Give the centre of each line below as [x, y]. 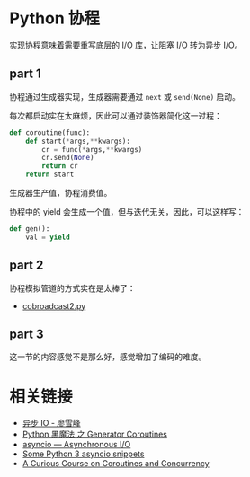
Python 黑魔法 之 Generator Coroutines [95, 434]
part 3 [27, 334]
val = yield [48, 237]
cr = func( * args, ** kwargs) [92, 149]
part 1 [26, 74]
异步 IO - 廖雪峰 [51, 423]
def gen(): [30, 229]
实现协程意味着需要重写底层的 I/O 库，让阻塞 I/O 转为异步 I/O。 [126, 45]
